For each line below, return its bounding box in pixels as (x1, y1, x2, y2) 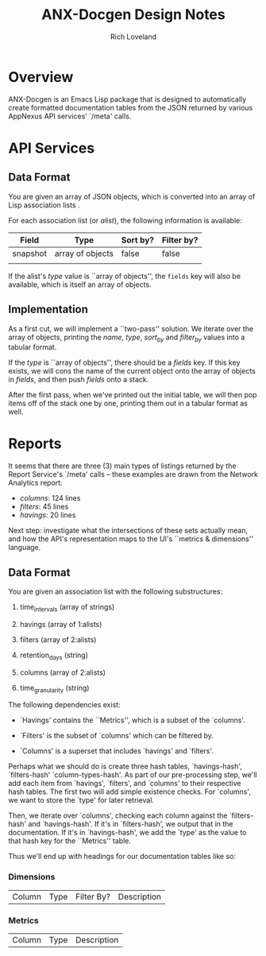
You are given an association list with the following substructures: (8, 586, 223, 597)
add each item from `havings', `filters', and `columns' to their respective (8, 779, 242, 788)
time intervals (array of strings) (19, 602, 115, 613)
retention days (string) (19, 650, 89, 661)
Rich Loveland (110, 32, 157, 41)
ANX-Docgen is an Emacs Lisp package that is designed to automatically (8, 94, 247, 104)
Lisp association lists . (8, 200, 81, 210)
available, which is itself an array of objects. (8, 280, 152, 289)
